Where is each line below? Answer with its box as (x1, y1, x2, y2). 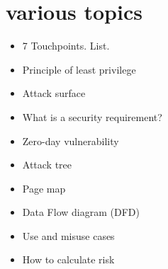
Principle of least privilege (22, 62, 136, 76)
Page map (22, 181, 66, 195)
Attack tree (22, 157, 72, 172)
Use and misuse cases (22, 228, 115, 243)
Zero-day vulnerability (22, 133, 119, 148)
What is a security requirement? (22, 109, 162, 124)
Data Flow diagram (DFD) (22, 205, 140, 219)
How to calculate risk (22, 252, 115, 267)
